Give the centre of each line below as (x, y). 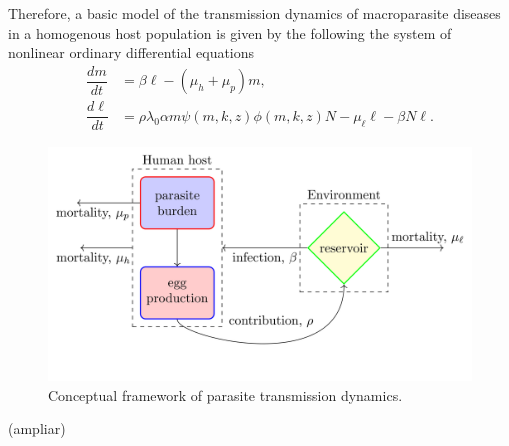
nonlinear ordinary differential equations (131, 52)
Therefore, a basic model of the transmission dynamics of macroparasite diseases (254, 13)
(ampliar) (37, 428)
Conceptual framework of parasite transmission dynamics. (225, 394)
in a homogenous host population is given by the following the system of (230, 32)
